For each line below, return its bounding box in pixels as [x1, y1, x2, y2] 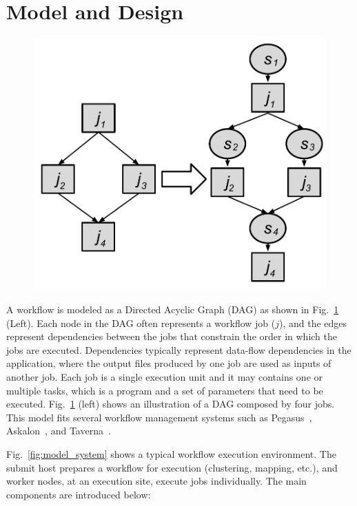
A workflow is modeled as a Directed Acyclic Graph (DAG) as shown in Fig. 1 [6, 302, 339, 317]
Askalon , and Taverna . [6, 423, 111, 438]
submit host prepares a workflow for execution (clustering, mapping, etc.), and [6, 460, 338, 474]
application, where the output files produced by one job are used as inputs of [6, 356, 331, 370]
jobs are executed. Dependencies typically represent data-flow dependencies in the [6, 342, 351, 357]
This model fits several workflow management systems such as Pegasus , [6, 410, 312, 424]
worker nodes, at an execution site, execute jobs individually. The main [6, 474, 307, 488]
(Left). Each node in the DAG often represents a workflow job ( [6, 315, 276, 330]
